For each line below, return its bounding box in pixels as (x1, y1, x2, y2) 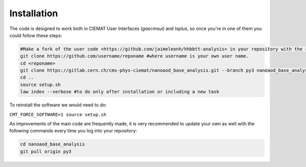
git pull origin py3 (20, 148, 71, 154)
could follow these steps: (9, 32, 62, 38)
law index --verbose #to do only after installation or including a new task (20, 89, 219, 95)
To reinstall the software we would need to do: (9, 102, 107, 108)
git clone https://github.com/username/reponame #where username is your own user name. (20, 53, 249, 59)
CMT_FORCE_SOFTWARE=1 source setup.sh (9, 112, 107, 117)
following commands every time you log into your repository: (9, 128, 137, 134)
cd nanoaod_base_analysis (20, 142, 85, 147)
